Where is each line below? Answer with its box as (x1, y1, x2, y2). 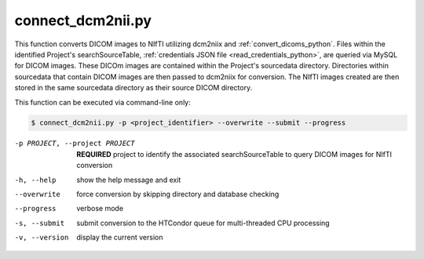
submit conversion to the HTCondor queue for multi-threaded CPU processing (76, 218, 330, 228)
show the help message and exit (76, 175, 181, 184)
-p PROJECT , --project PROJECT (14, 139, 135, 148)
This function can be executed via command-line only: (14, 97, 192, 107)
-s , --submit (14, 218, 65, 228)
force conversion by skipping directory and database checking (76, 189, 280, 199)
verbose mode (76, 204, 124, 213)
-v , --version (14, 233, 69, 243)
